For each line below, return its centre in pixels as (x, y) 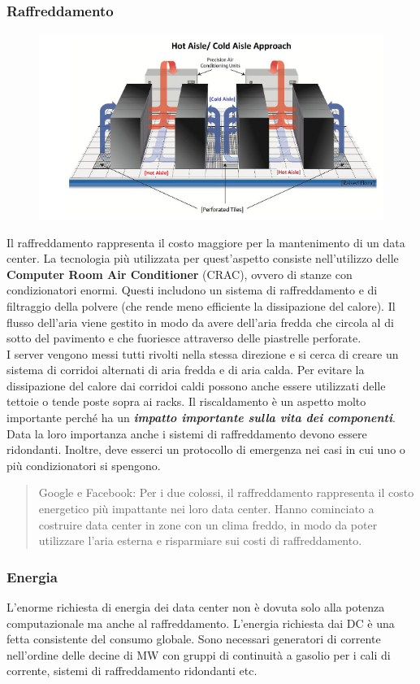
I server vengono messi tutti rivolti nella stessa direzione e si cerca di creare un (203, 353)
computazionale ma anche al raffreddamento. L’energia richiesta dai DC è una (201, 623)
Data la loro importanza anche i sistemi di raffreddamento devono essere (187, 433)
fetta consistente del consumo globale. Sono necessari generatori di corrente (194, 639)
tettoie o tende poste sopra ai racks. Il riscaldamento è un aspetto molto (186, 401)
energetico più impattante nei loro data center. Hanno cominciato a (206, 509)
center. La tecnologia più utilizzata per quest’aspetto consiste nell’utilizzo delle (203, 258)
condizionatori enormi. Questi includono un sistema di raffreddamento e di (192, 290)
